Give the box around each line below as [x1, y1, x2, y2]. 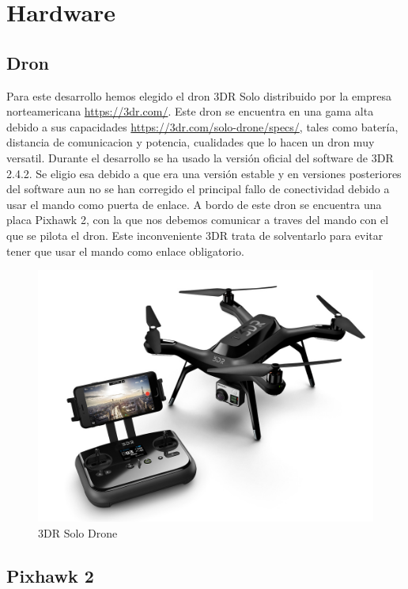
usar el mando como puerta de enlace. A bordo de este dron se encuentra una [6, 196, 382, 212]
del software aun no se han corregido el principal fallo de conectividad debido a [6, 180, 390, 197]
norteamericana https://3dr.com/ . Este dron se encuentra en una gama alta [6, 103, 374, 120]
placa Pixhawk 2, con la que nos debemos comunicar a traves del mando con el [6, 211, 389, 228]
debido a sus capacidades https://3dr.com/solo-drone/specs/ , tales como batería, [6, 118, 399, 135]
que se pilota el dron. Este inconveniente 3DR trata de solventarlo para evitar [6, 226, 383, 243]
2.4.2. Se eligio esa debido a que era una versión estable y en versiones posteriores [6, 165, 402, 181]
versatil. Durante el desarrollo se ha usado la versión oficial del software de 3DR [6, 149, 394, 165]
